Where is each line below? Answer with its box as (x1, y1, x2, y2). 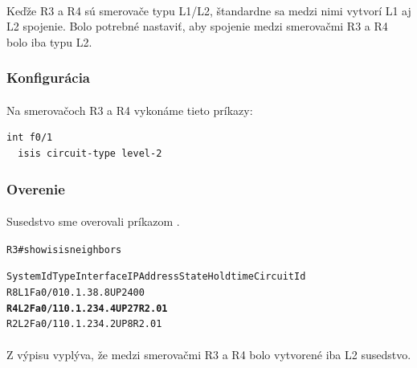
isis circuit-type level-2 (18, 148, 162, 159)
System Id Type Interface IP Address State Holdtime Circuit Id (6, 271, 306, 283)
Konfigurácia (6, 67, 91, 88)
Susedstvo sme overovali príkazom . (6, 213, 180, 230)
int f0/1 (6, 132, 53, 144)
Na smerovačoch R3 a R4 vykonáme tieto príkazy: (6, 101, 253, 118)
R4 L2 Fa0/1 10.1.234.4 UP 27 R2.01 (6, 302, 168, 314)
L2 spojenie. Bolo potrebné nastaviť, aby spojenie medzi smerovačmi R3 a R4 (6, 18, 388, 35)
